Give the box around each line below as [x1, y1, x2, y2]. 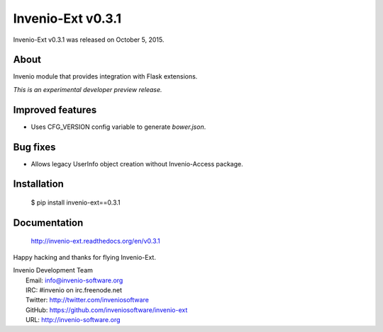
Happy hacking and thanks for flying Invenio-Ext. [13, 253, 156, 261]
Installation [13, 178, 64, 190]
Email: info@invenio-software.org [26, 276, 123, 285]
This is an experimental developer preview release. [13, 85, 162, 93]
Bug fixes [13, 141, 56, 153]
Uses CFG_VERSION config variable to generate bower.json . [30, 122, 206, 131]
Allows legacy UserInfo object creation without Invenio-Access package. [30, 159, 244, 168]
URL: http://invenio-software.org [26, 316, 121, 324]
